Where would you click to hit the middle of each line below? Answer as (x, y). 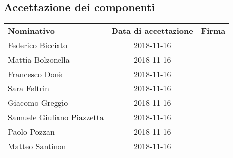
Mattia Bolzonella (39, 60)
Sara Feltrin (29, 88)
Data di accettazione (152, 31)
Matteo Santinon (37, 146)
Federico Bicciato (38, 45)
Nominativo (31, 31)
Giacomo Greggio (38, 103)
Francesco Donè (35, 74)
